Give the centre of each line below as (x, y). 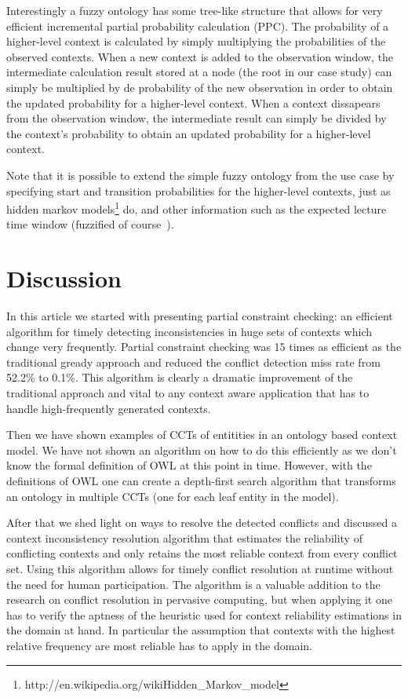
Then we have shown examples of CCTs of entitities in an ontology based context (202, 435)
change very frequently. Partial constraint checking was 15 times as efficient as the (204, 347)
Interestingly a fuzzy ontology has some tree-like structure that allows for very (195, 10)
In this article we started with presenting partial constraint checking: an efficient (200, 316)
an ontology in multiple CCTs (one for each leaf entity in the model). (173, 496)
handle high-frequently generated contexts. (109, 408)
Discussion (64, 278)
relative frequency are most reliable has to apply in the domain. (159, 645)
